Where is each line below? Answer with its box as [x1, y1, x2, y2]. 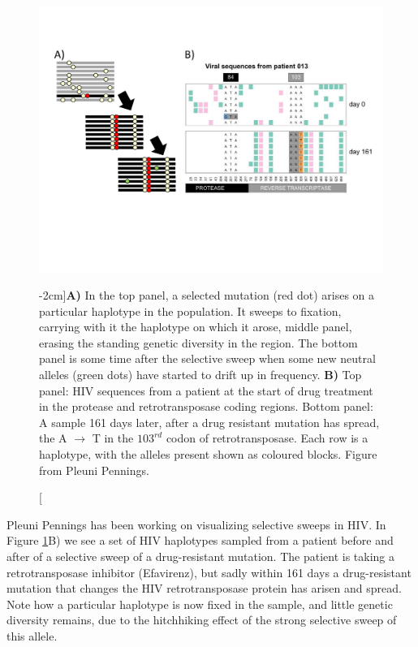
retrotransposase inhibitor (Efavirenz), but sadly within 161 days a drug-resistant [6, 563, 412, 580]
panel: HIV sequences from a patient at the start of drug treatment [39, 382, 373, 399]
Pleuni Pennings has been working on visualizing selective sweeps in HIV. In [6, 515, 386, 533]
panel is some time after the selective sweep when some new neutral [39, 350, 376, 367]
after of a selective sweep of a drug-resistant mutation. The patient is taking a [6, 548, 395, 565]
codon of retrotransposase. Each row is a [166, 429, 368, 446]
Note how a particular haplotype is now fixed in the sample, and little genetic [6, 595, 393, 612]
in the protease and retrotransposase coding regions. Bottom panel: [39, 398, 373, 415]
